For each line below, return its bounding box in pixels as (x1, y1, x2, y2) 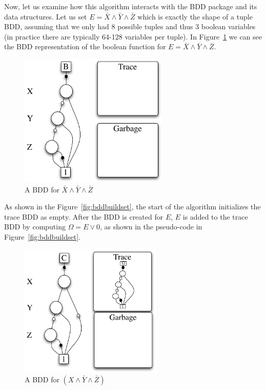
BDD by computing (4, 221, 66, 232)
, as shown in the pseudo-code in (100, 221, 202, 232)
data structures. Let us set (4, 11, 87, 22)
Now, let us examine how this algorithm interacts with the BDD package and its (4, 1, 257, 11)
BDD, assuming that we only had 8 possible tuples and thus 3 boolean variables (4, 21, 256, 32)
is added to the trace (182, 211, 248, 222)
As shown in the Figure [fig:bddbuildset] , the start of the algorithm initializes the (4, 201, 261, 212)
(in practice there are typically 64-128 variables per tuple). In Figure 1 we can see (4, 31, 262, 42)
